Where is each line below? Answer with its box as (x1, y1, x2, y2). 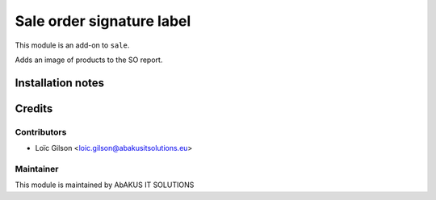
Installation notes (15, 76, 105, 90)
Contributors (15, 126, 67, 137)
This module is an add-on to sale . (15, 40, 130, 50)
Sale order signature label (15, 12, 191, 30)
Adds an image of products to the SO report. (15, 55, 163, 65)
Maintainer (15, 163, 59, 174)
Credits (15, 102, 53, 115)
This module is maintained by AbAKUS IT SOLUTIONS (15, 180, 195, 190)
